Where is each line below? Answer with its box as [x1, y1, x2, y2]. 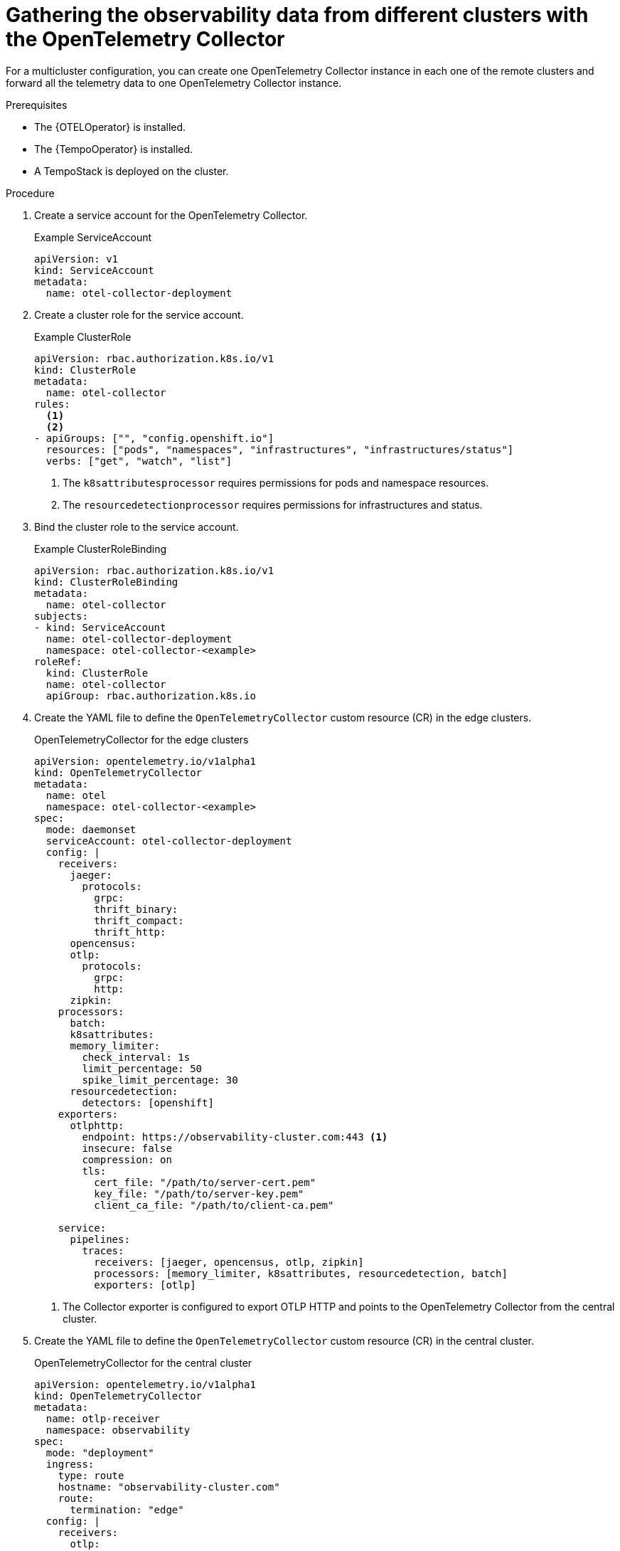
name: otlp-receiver [46, 1412, 161, 1424]
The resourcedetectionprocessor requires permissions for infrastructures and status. [63, 498, 483, 511]
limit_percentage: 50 [82, 1062, 203, 1074]
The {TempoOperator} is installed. [34, 142, 193, 155]
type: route [58, 1469, 124, 1481]
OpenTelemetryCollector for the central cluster [34, 1356, 252, 1369]
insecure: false [82, 1142, 172, 1154]
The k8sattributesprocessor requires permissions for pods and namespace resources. [63, 476, 489, 489]
